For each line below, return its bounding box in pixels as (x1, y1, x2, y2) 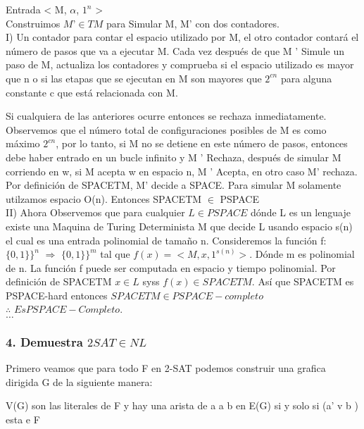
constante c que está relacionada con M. (6, 85, 178, 99)
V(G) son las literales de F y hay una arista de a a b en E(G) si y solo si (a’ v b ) (6, 398, 358, 413)
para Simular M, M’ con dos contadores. (106, 15, 280, 30)
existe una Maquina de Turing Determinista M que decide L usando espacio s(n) (6, 218, 353, 233)
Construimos (6, 15, 61, 30)
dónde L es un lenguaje (251, 205, 351, 220)
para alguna (280, 70, 332, 85)
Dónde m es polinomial (255, 247, 355, 261)
